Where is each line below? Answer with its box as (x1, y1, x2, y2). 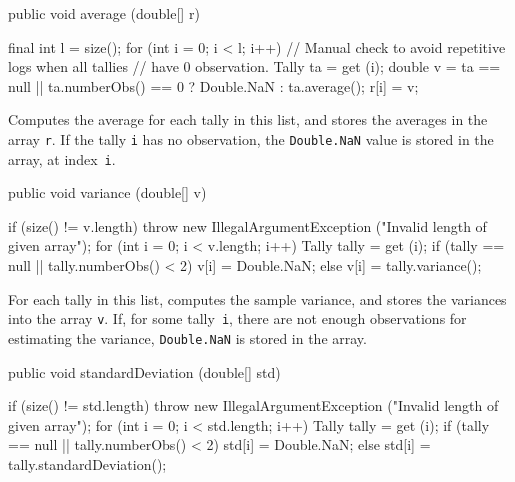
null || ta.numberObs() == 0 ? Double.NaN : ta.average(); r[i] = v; (8, 75, 419, 96)
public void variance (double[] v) (8, 182, 207, 203)
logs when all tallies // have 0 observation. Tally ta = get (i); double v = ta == (8, 56, 501, 77)
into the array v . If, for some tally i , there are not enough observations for (8, 308, 467, 329)
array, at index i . (8, 148, 116, 169)
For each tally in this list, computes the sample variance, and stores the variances (8, 288, 507, 309)
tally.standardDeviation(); (8, 453, 167, 474)
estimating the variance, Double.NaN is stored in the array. (8, 327, 367, 348)
